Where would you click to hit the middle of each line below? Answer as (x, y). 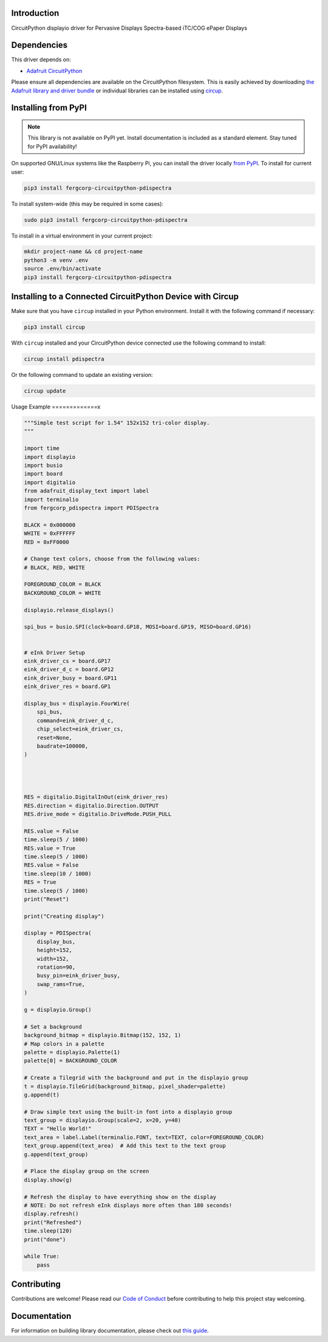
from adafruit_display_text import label (87, 491)
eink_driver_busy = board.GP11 (71, 678)
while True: (42, 1256)
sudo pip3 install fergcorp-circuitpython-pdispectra (106, 220)
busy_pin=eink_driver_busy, (79, 976)
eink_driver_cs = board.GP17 (67, 661)
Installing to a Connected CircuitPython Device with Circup (125, 297)
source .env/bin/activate (63, 269)
